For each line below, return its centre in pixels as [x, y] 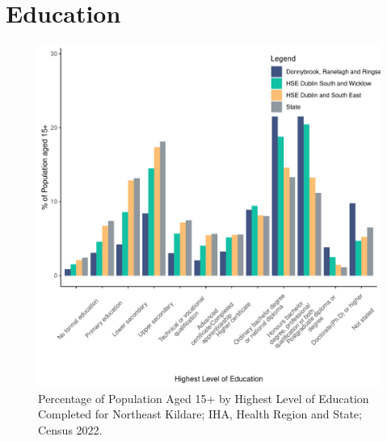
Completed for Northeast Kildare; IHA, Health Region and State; [200, 414]
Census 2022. [70, 429]
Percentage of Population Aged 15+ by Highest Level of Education [204, 398]
